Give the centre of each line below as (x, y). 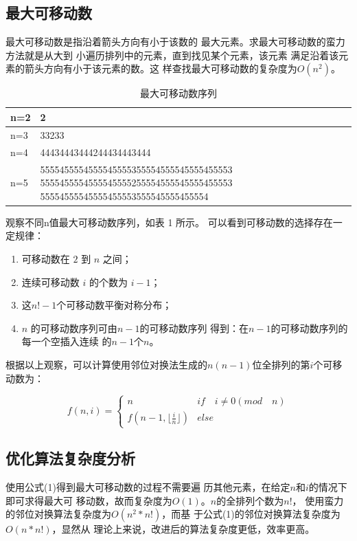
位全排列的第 (281, 364)
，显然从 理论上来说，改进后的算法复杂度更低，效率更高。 (183, 529)
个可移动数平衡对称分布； (114, 305)
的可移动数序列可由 (74, 328)
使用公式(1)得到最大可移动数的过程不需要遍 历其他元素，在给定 (148, 486)
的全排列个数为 (250, 500)
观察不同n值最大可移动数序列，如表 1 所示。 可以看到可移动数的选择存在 (169, 222)
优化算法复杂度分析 (70, 458)
